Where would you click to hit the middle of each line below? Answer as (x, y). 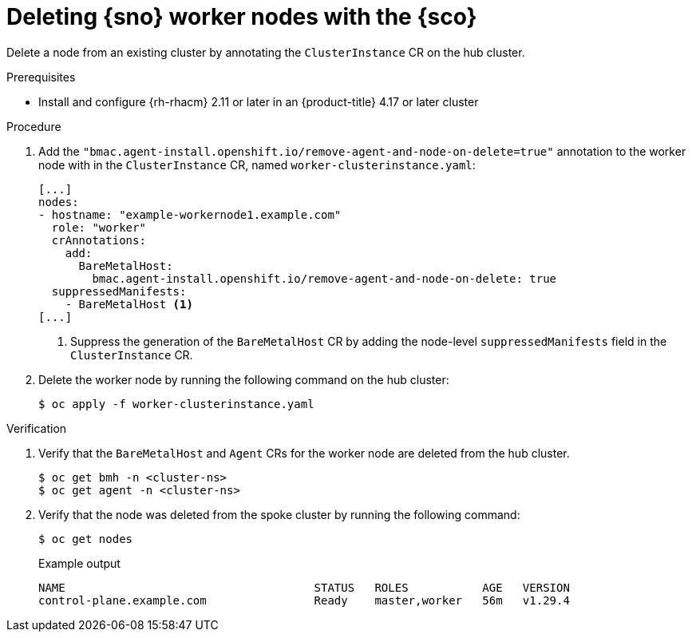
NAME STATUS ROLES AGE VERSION (304, 587)
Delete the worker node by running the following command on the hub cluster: (244, 379)
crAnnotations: (99, 240)
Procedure (34, 126)
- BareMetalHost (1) (129, 304)
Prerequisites (41, 77)
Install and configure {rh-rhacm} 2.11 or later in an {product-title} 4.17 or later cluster (259, 101)
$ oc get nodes (86, 539)
